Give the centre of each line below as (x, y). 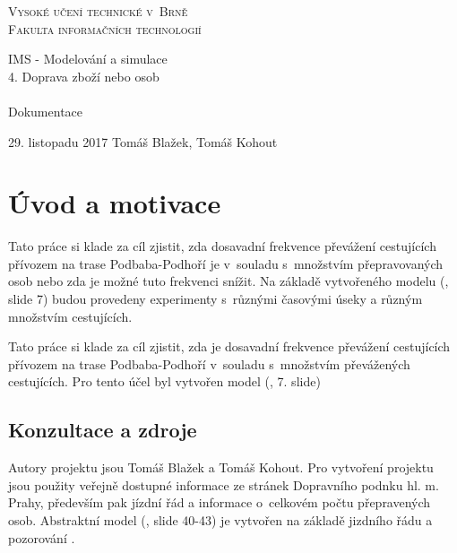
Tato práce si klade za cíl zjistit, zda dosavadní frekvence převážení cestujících (222, 246)
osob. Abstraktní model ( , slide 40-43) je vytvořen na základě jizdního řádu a (220, 520)
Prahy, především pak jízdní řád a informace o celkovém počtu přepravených (220, 502)
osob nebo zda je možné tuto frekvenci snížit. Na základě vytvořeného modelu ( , (228, 281)
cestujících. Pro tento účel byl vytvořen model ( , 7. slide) (164, 381)
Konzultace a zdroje (103, 430)
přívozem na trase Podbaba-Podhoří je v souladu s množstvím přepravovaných (226, 263)
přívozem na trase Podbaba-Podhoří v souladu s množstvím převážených (209, 363)
